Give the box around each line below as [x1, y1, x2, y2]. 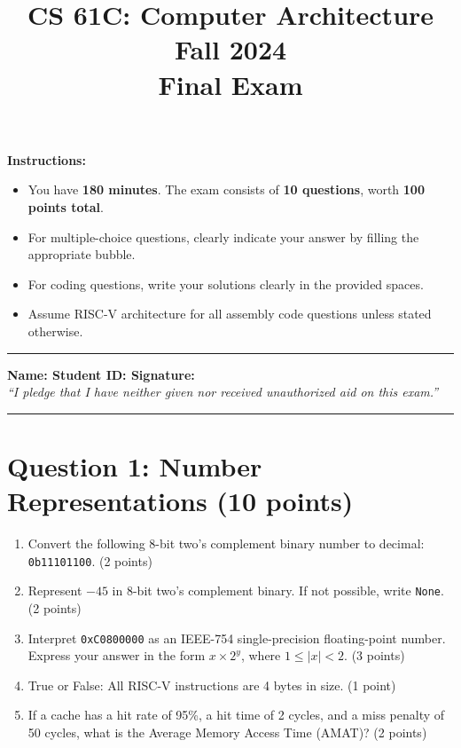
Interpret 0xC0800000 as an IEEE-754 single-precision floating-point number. [27, 628, 446, 647]
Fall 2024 [174, 31, 287, 67]
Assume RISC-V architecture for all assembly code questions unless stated [27, 304, 432, 323]
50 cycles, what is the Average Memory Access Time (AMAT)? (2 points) [27, 722, 427, 741]
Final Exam [158, 66, 303, 102]
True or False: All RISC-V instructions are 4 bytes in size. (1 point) [27, 675, 396, 694]
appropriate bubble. [27, 245, 136, 264]
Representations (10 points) [7, 483, 354, 519]
